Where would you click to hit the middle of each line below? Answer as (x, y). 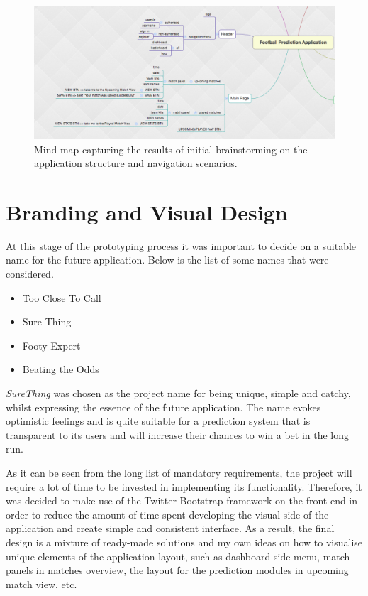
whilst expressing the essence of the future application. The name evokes (163, 407)
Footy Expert (51, 345)
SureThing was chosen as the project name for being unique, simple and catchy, (178, 393)
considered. (30, 274)
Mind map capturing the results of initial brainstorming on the (171, 149)
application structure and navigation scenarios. (136, 163)
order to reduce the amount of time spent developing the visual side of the (167, 514)
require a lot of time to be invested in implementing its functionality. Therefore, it (184, 486)
